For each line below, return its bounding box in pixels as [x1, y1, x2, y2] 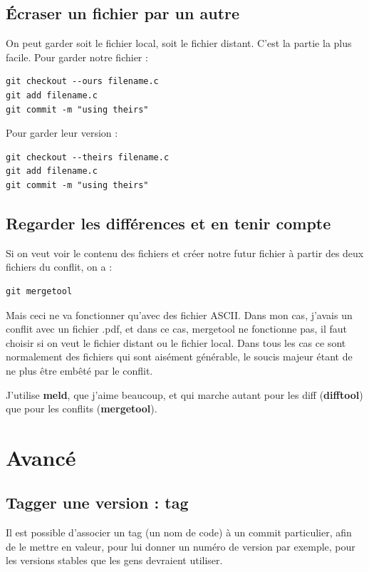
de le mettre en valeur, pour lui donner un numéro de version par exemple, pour [6, 539, 355, 553]
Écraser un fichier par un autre [6, 2, 240, 24]
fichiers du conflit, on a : [6, 259, 113, 274]
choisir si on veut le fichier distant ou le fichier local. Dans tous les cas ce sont [6, 335, 346, 350]
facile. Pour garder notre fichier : [6, 49, 148, 64]
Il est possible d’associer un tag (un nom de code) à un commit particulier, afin [6, 525, 352, 540]
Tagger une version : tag [6, 492, 189, 514]
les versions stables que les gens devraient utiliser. [6, 553, 223, 568]
